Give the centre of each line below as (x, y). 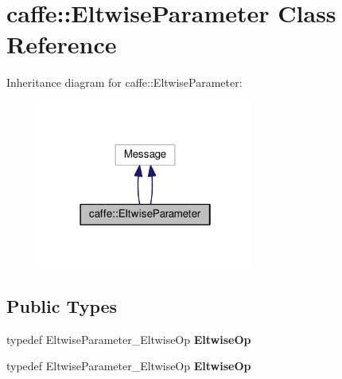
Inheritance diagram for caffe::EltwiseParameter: (124, 82)
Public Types (62, 305)
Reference (62, 44)
